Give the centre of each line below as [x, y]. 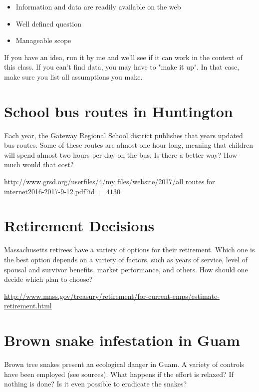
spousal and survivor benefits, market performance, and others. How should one [126, 269]
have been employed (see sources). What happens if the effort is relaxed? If [119, 374]
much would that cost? [39, 164]
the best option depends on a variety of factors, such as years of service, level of [126, 259]
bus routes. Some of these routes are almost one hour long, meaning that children [129, 145]
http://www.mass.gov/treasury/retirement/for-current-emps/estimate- [112, 296]
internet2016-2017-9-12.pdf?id [49, 191]
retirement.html [28, 306]
